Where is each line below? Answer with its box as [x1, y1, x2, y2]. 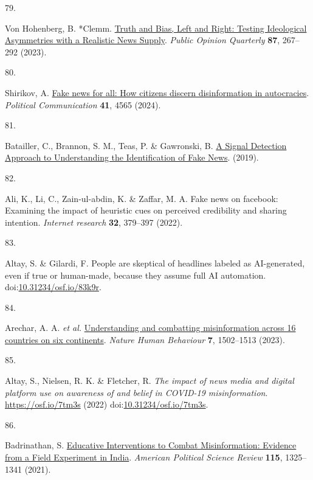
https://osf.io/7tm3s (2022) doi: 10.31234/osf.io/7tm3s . [5, 398, 208, 411]
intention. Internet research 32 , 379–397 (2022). [5, 215, 183, 228]
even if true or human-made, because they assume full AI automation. [5, 268, 266, 281]
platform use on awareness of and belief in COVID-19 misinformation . [5, 386, 268, 398]
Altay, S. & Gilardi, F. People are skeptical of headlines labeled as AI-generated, [5, 256, 305, 269]
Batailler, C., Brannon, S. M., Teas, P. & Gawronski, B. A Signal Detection [5, 139, 287, 151]
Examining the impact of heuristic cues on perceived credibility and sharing [5, 204, 287, 217]
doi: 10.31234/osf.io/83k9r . [5, 280, 101, 293]
